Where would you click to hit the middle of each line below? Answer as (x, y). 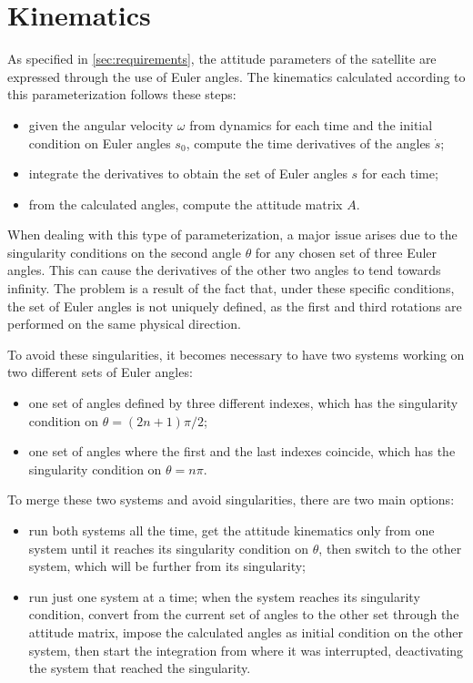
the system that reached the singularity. (140, 668)
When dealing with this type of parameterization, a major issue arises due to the (232, 234)
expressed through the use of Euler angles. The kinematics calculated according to (236, 76)
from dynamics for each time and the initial (311, 124)
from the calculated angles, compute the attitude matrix (186, 204)
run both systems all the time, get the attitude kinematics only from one (231, 530)
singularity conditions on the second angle (124, 252)
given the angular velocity (101, 124)
